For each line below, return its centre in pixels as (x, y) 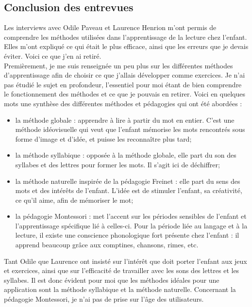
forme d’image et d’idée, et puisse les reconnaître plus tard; (103, 138)
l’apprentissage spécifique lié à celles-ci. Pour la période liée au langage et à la (131, 225)
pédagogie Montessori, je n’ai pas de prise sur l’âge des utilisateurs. (104, 299)
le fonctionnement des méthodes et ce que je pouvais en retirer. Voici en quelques (125, 94)
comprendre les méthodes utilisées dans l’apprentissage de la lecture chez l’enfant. (126, 37)
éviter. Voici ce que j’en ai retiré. (53, 56)
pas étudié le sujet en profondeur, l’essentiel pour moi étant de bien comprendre (123, 84)
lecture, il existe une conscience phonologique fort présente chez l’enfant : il (127, 235)
